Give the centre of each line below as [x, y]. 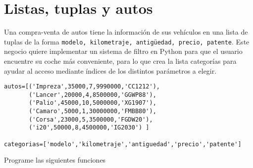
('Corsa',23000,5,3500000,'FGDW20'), [91, 119]
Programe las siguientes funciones [55, 160]
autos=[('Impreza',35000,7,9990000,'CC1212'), [82, 87]
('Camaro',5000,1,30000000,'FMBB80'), [93, 111]
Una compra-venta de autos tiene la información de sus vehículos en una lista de [126, 32]
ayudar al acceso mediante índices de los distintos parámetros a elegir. [110, 70]
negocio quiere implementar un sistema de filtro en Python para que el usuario [123, 51]
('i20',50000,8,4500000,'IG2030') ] [89, 128]
